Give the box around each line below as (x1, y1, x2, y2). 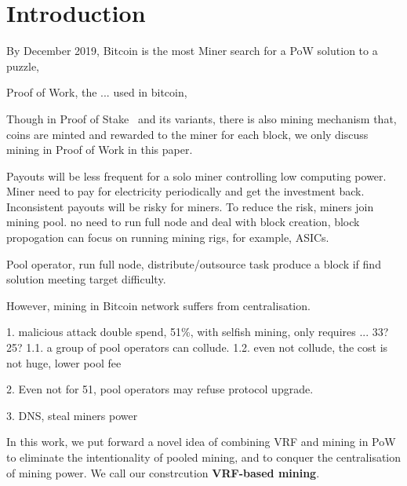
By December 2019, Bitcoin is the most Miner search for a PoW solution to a (6, 42, 378, 59)
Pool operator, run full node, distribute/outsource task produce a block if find (6, 255, 381, 272)
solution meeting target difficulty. (6, 271, 166, 287)
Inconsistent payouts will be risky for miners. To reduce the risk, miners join (6, 198, 374, 214)
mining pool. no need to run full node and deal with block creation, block (6, 214, 360, 230)
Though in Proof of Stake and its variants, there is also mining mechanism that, (6, 110, 397, 126)
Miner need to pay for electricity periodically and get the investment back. (6, 183, 365, 199)
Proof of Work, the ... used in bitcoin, (6, 84, 187, 100)
